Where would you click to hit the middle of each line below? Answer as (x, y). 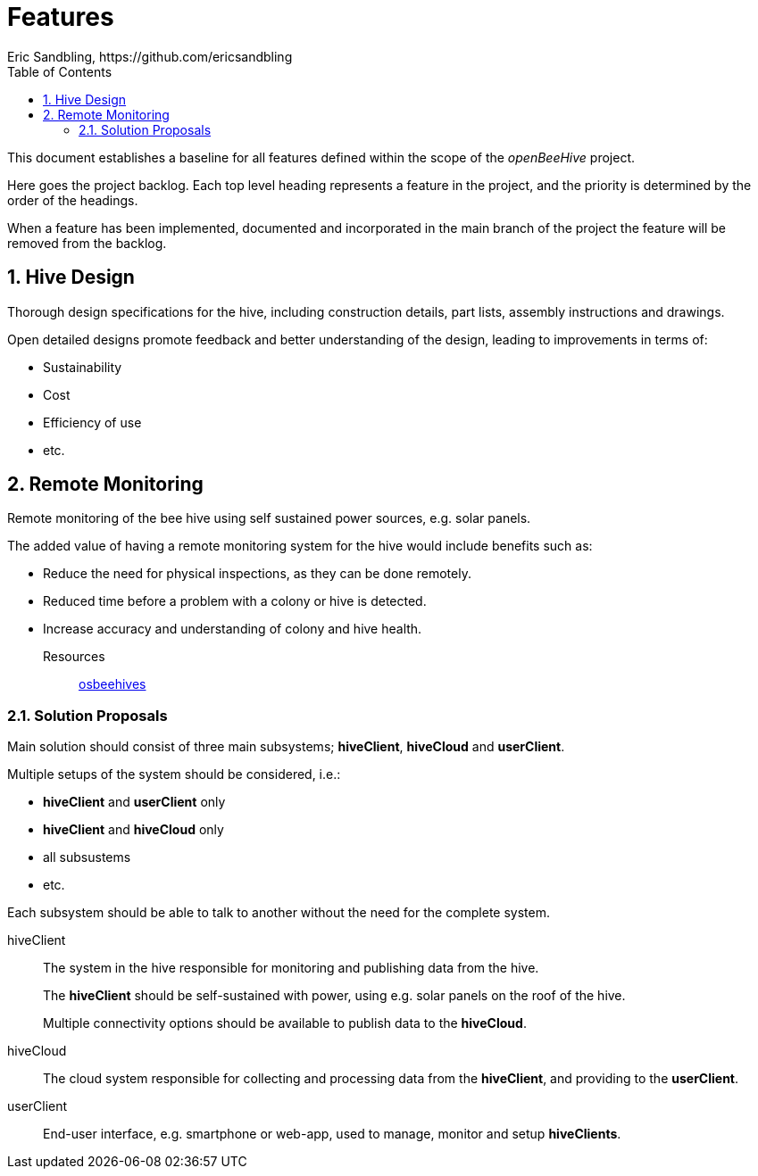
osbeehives (112, 684)
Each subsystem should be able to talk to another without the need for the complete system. (279, 913)
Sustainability (83, 367)
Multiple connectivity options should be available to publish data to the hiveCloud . (285, 1023)
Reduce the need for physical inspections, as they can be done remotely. (257, 574)
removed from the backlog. (87, 243)
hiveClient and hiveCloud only (133, 830)
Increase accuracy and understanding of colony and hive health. (233, 629)
